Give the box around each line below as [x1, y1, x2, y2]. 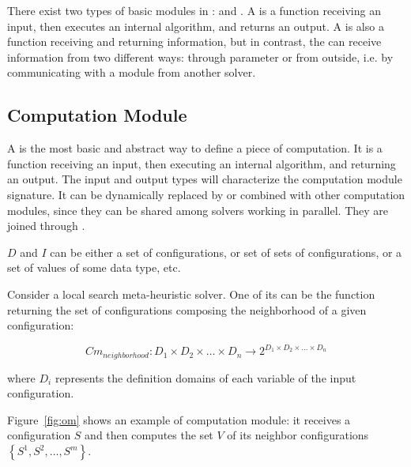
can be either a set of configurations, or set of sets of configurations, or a [50, 243, 402, 260]
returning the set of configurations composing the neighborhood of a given [7, 301, 367, 318]
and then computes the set [85, 427, 213, 443]
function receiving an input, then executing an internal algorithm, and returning [7, 155, 396, 171]
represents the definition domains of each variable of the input [55, 369, 356, 386]
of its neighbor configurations [227, 427, 369, 443]
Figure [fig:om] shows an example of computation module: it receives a [7, 411, 351, 427]
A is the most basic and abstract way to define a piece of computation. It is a [7, 140, 383, 156]
